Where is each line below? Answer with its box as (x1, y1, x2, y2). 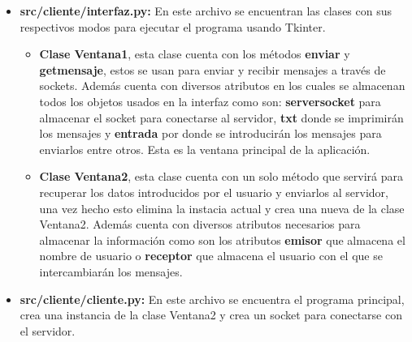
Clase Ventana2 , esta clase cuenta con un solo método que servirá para (39, 168, 403, 185)
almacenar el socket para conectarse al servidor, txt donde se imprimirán (39, 109, 404, 126)
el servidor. (20, 322, 76, 339)
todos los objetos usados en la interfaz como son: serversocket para (39, 92, 381, 109)
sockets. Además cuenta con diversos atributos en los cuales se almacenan (39, 77, 405, 94)
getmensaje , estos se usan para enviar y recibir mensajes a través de (39, 61, 386, 78)
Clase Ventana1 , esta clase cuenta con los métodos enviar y (39, 45, 350, 62)
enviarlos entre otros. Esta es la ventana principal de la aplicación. (39, 140, 371, 157)
